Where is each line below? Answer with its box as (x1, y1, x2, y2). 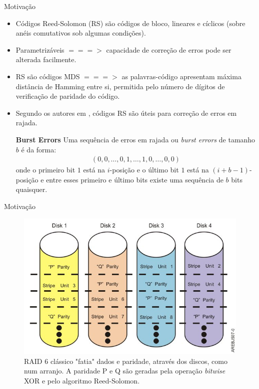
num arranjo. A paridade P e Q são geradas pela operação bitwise (24, 365, 225, 376)
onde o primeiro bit (15, 164, 75, 175)
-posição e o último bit (109, 164, 179, 175)
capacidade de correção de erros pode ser (106, 44, 231, 55)
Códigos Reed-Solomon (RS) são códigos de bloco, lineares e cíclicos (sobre (15, 18, 245, 28)
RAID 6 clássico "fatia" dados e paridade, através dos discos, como (24, 355, 227, 366)
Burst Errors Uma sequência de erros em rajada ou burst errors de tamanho (15, 134, 255, 144)
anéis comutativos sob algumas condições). (15, 28, 146, 38)
